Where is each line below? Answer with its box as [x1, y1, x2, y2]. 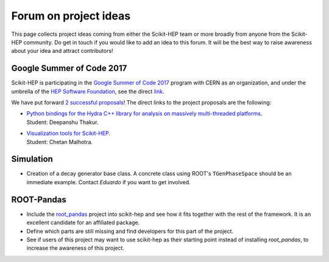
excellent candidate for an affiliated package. [26, 219, 140, 226]
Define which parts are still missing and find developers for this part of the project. [26, 227, 234, 235]
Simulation [11, 154, 53, 164]
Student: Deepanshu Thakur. [26, 119, 99, 126]
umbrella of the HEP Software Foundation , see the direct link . [11, 88, 164, 95]
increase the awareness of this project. [26, 244, 125, 252]
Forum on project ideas [11, 9, 131, 22]
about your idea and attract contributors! [11, 47, 113, 55]
